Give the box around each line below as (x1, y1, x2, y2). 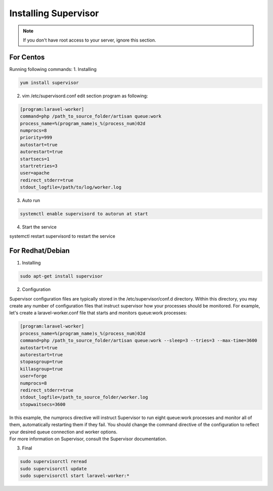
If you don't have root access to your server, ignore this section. (23, 37, 156, 43)
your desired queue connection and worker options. (9, 429, 118, 435)
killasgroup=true (20, 366, 63, 372)
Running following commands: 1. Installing (9, 66, 97, 72)
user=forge (20, 373, 47, 379)
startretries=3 (20, 163, 58, 169)
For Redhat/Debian (9, 246, 70, 255)
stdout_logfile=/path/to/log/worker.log (20, 184, 121, 190)
